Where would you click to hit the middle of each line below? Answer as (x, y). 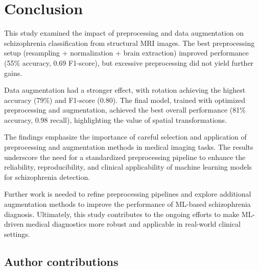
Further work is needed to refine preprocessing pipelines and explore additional (128, 194)
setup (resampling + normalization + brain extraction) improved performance (126, 53)
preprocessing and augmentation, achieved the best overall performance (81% (125, 110)
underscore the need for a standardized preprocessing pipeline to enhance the (125, 157)
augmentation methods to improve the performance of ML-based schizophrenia (127, 204)
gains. (13, 73)
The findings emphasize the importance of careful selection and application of (125, 137)
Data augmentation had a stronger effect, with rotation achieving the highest (125, 90)
